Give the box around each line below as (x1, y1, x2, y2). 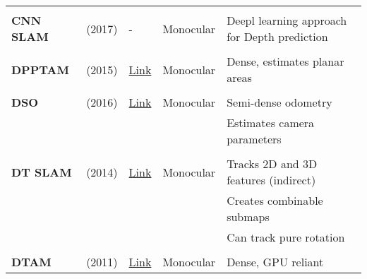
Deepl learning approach (227, 12, 347, 28)
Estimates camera (227, 114, 315, 131)
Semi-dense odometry (227, 94, 332, 110)
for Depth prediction (227, 28, 328, 44)
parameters (227, 131, 282, 147)
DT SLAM (11, 163, 72, 180)
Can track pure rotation (227, 229, 345, 245)
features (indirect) (227, 172, 316, 188)
